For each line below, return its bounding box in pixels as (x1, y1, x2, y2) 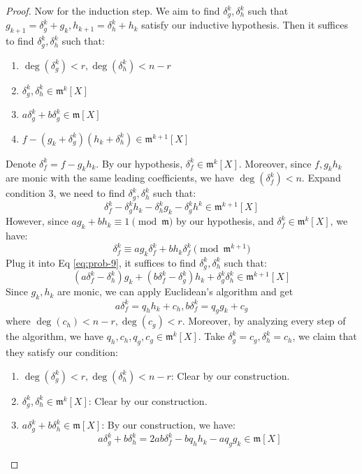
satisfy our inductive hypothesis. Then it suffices (141, 17, 348, 32)
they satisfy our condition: (6, 345, 118, 360)
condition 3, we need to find (6, 186, 125, 200)
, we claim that (292, 329, 357, 343)
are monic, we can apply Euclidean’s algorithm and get (57, 284, 294, 299)
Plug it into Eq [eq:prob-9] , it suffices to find (6, 255, 196, 269)
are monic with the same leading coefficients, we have (6, 170, 234, 185)
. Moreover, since (238, 156, 312, 170)
